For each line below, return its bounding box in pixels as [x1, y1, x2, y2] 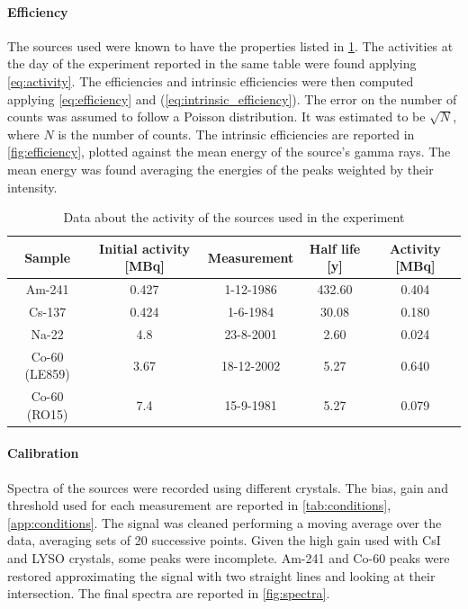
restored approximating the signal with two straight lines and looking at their [7, 566, 436, 585]
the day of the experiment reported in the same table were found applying [7, 54, 417, 73]
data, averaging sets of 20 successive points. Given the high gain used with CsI [7, 531, 441, 550]
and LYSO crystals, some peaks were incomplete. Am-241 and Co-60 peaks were [7, 549, 450, 567]
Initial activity [99, 238, 190, 257]
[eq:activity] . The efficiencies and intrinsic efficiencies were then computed [7, 71, 414, 90]
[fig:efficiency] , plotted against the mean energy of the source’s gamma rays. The [7, 142, 451, 161]
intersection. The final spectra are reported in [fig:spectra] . [7, 584, 330, 603]
